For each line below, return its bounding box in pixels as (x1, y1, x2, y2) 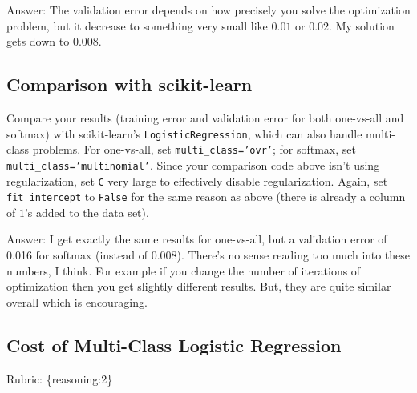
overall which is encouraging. (6, 293, 148, 310)
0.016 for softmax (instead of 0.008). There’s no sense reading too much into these (6, 247, 410, 263)
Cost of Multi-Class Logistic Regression (6, 332, 342, 357)
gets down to (6, 33, 70, 50)
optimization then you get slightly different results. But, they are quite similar (6, 278, 391, 295)
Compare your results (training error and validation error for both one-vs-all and (6, 109, 404, 126)
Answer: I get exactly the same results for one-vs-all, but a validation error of (6, 231, 387, 247)
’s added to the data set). (24, 203, 149, 220)
